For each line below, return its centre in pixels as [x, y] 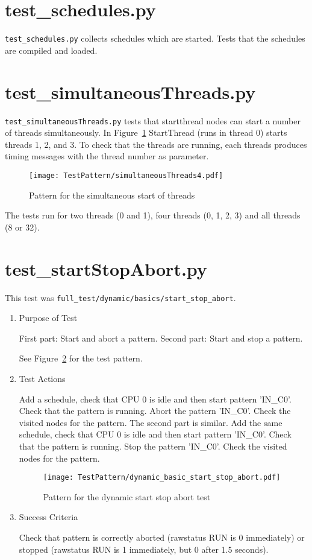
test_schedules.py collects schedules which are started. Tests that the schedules [155, 38]
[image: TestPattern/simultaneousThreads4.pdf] [126, 175]
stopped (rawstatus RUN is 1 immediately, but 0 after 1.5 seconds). [144, 549]
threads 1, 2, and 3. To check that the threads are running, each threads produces [156, 144]
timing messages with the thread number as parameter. [107, 156]
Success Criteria [48, 517]
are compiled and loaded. [51, 50]
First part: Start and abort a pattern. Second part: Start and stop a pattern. [161, 338]
